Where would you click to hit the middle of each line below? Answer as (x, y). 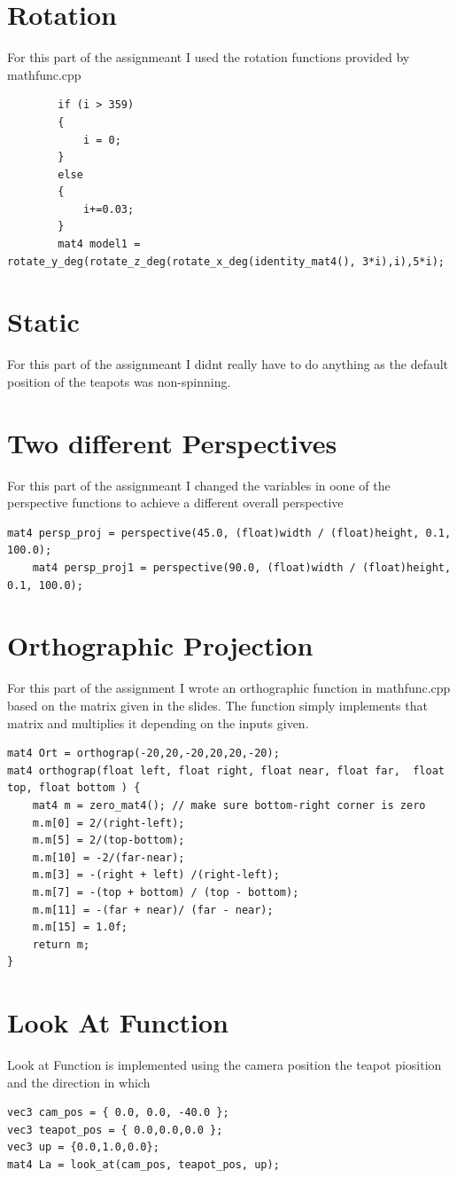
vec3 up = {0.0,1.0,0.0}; (83, 1147)
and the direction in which (79, 1082)
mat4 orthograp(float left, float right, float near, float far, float (226, 770)
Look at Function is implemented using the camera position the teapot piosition (225, 1064)
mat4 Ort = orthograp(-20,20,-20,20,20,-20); (143, 754)
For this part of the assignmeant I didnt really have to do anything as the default (228, 364)
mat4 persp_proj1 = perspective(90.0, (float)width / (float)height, (242, 568)
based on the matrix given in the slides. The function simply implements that (217, 705)
